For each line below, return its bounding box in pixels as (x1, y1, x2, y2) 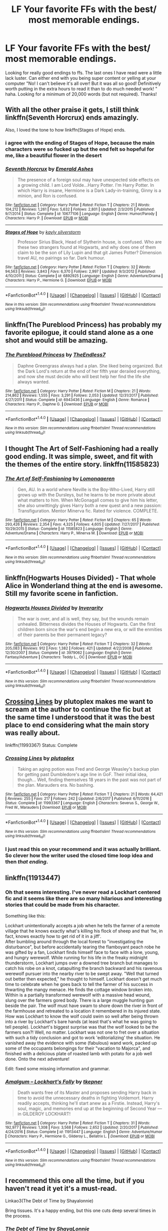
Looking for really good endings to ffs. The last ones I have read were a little (5, 69, 162, 76)
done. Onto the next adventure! (5, 1056, 70, 1062)
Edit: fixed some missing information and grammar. (5, 1065, 110, 1071)
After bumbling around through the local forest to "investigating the (5, 938, 143, 944)
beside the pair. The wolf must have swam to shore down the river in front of (5, 1003, 163, 1009)
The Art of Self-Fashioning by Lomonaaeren (5, 475, 115, 482)
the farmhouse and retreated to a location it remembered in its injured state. (5, 1008, 161, 1014)
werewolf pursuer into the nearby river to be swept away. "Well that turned (5, 970, 159, 976)
